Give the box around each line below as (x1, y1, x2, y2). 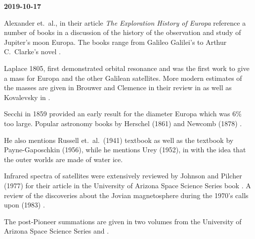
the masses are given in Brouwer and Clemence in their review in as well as (4, 82, 232, 93)
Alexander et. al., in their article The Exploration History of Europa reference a (4, 17, 246, 28)
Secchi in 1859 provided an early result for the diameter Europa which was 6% (4, 108, 242, 119)
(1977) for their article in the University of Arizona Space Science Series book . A (4, 180, 251, 190)
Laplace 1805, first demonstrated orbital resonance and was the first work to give (4, 63, 250, 73)
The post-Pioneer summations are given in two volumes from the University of (4, 216, 242, 226)
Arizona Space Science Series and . (4, 226, 109, 236)
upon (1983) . (4, 200, 45, 210)
